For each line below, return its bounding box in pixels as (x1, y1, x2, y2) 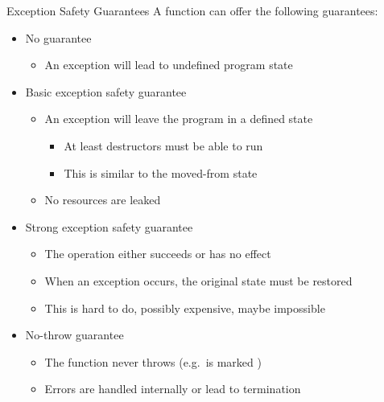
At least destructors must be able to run (64, 137, 263, 154)
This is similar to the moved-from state (64, 164, 258, 181)
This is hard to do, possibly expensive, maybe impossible (44, 299, 325, 316)
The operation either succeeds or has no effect (44, 245, 271, 262)
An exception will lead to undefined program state (44, 56, 293, 73)
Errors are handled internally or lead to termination (44, 380, 301, 397)
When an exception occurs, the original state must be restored (44, 272, 353, 289)
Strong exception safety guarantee (25, 218, 193, 235)
